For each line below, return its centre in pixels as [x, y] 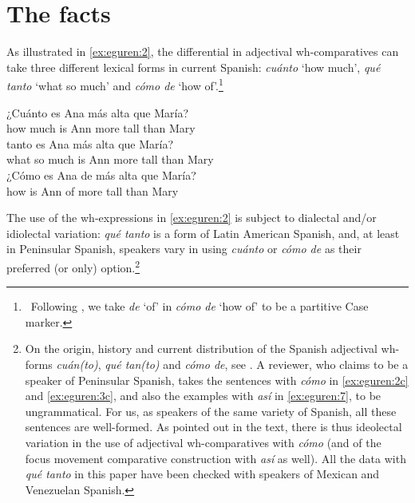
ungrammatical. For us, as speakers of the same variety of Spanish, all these [211, 411]
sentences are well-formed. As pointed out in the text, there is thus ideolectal [213, 427]
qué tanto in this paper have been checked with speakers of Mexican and [202, 474]
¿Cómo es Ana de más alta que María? [101, 174]
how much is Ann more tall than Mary [101, 128]
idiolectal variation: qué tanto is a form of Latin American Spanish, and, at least [203, 233]
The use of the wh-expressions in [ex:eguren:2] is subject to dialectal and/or [192, 218]
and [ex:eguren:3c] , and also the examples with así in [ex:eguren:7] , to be [203, 396]
